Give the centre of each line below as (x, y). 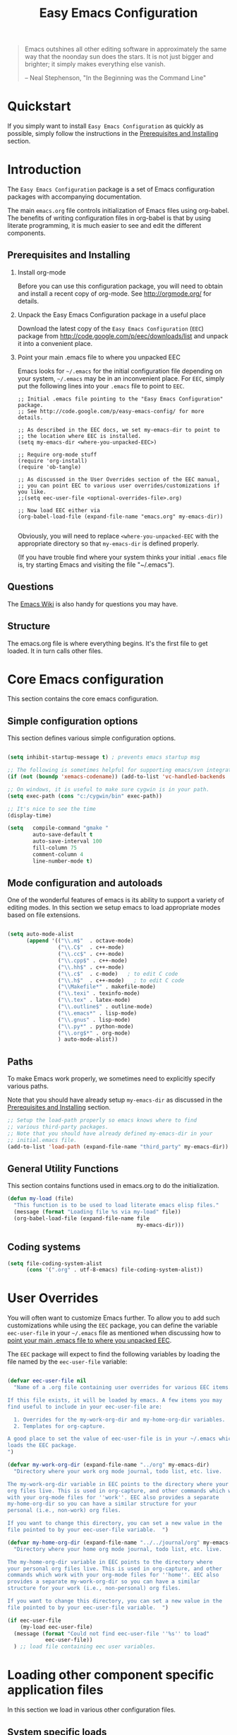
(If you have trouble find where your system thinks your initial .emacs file (122, 557)
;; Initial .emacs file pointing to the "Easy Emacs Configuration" (120, 399)
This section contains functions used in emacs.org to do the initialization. (114, 1186)
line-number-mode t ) (63, 861)
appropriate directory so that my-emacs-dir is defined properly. (108, 543)
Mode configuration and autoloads (85, 883)
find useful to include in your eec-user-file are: (85, 1407)
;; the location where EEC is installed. (79, 436)
